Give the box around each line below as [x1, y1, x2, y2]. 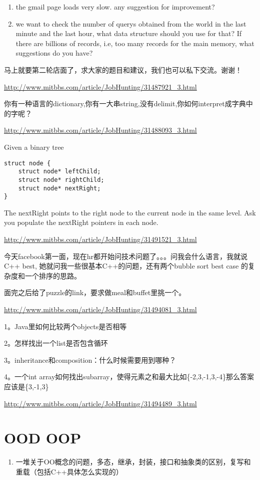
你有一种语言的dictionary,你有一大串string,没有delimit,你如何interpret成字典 [4, 98, 246, 109]
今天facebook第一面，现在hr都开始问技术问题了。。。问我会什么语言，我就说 [4, 251, 247, 261]
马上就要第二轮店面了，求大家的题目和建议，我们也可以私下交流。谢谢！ [4, 64, 242, 75]
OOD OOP [4, 427, 81, 448]
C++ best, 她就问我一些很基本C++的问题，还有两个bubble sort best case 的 [4, 261, 248, 271]
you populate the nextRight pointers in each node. [4, 217, 158, 227]
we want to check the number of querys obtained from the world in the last [15, 18, 246, 29]
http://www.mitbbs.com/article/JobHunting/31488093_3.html [4, 125, 197, 135]
